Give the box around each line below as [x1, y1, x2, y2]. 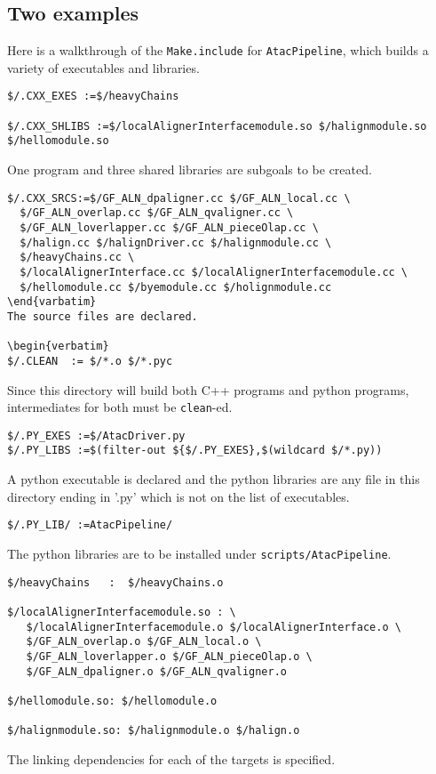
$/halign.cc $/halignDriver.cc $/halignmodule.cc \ [20, 236, 332, 249]
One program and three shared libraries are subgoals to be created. [7, 160, 372, 179]
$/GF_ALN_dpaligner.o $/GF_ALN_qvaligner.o [26, 665, 287, 678]
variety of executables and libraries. [7, 58, 200, 77]
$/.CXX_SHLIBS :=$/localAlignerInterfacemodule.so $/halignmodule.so [7, 119, 427, 133]
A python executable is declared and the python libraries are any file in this [7, 470, 420, 488]
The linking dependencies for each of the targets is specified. [7, 749, 336, 768]
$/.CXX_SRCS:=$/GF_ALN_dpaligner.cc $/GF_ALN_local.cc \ [7, 191, 351, 205]
